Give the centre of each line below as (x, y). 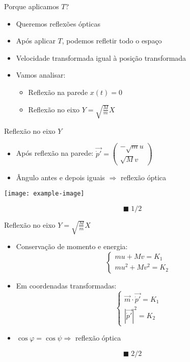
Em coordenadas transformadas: (66, 285)
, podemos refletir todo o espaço (112, 41)
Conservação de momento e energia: (72, 246)
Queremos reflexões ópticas (58, 23)
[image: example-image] (44, 194)
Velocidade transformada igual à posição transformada (101, 57)
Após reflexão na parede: (55, 153)
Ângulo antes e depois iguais (60, 177)
